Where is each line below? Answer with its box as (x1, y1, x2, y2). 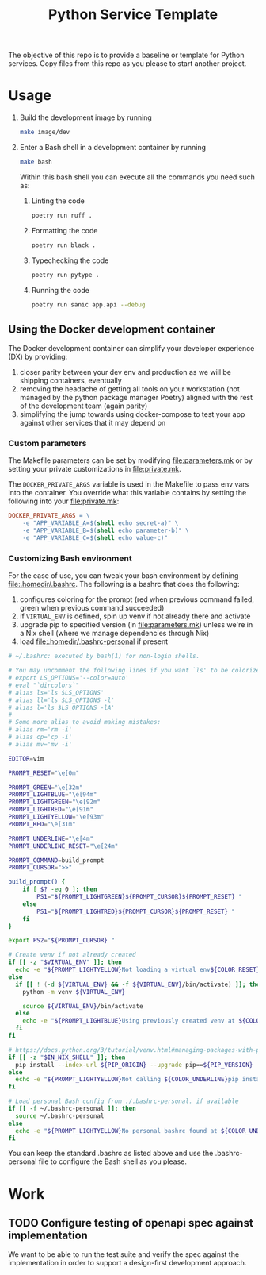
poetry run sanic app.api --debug (31, 300, 146, 309)
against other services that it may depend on (19, 418, 166, 428)
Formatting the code (31, 225, 98, 235)
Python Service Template (47, 6, 218, 24)
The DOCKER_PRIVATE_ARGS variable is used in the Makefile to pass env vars (8, 480, 249, 489)
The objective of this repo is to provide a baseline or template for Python (8, 50, 245, 60)
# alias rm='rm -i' (8, 726, 73, 734)
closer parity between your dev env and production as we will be (19, 368, 232, 377)
